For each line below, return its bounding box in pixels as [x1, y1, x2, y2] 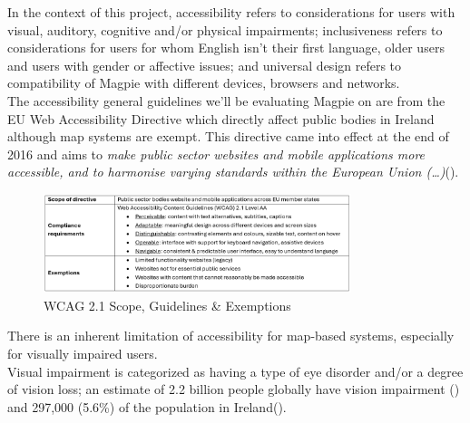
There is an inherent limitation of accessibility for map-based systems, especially [7, 326, 455, 345]
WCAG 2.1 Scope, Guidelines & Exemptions [44, 295, 291, 314]
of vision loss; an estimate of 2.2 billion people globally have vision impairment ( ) [7, 380, 460, 399]
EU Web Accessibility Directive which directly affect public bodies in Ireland [7, 109, 435, 128]
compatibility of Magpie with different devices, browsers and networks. [7, 73, 400, 92]
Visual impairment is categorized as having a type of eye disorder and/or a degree [7, 361, 464, 380]
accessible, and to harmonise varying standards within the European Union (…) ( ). [7, 162, 459, 181]
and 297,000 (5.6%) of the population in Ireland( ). [7, 397, 287, 416]
